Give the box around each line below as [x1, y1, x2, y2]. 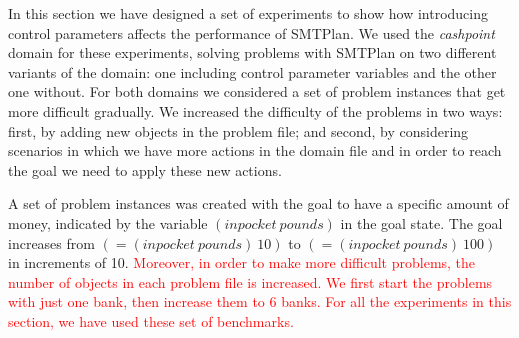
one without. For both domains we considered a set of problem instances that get [8, 81, 506, 102]
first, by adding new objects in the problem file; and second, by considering [8, 120, 469, 141]
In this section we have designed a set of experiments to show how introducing [8, 3, 488, 23]
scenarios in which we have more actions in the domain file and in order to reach [8, 140, 502, 161]
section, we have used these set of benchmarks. [8, 310, 294, 331]
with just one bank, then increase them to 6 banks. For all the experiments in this [8, 291, 512, 312]
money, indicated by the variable [8, 212, 208, 233]
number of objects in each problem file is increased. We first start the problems [8, 271, 493, 292]
